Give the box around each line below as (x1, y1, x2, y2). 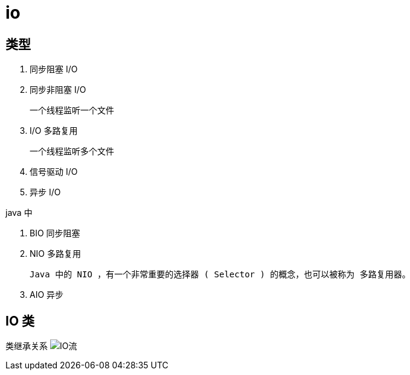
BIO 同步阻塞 (30, 228, 80, 239)
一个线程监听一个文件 (30, 106, 114, 116)
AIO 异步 (30, 289, 64, 300)
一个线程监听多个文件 (30, 147, 114, 157)
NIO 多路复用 (30, 248, 81, 259)
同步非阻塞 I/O (30, 84, 86, 95)
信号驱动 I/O (30, 166, 78, 177)
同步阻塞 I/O (30, 64, 78, 75)
